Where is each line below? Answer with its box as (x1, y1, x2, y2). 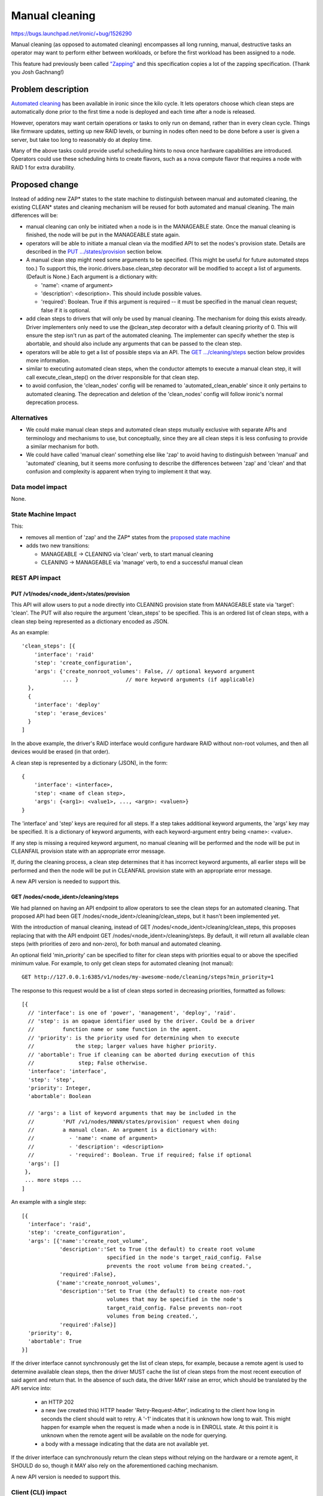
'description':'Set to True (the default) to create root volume (59, 1246, 255, 1253)
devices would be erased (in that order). (11, 748, 110, 755)
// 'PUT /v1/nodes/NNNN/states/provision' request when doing (28, 1118, 239, 1125)
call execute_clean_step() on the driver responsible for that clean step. (26, 373, 200, 381)
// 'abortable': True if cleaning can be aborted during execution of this (28, 1051, 255, 1058)
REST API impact (11, 573, 61, 582)
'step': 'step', (28, 1076, 76, 1083)
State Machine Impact (11, 510, 77, 519)
